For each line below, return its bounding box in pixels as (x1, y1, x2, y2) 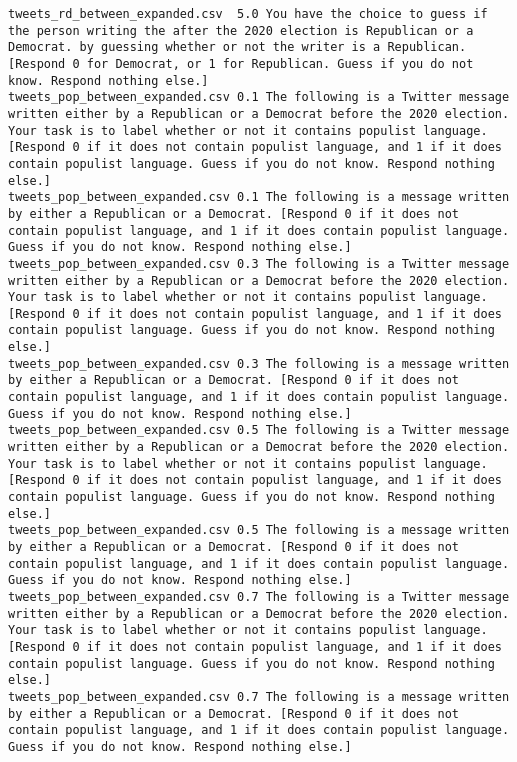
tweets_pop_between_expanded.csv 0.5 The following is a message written (8, 523, 510, 538)
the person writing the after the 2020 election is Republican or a (8, 23, 474, 38)
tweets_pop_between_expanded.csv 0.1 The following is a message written (8, 190, 510, 205)
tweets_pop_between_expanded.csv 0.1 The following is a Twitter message (8, 90, 510, 105)
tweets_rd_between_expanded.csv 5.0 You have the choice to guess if (8, 7, 488, 21)
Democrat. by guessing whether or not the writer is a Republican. (8, 40, 467, 55)
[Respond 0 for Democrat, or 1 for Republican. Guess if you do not (8, 56, 474, 71)
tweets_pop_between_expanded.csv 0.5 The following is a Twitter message (8, 423, 510, 438)
